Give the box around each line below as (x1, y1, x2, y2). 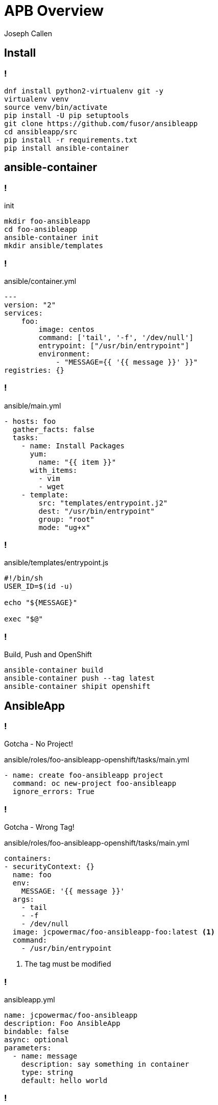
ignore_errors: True (12, 787, 95, 796)
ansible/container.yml (4, 276, 77, 285)
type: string (21, 1068, 73, 1076)
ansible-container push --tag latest (4, 674, 155, 683)
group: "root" (38, 515, 95, 523)
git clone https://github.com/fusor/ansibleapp (4, 119, 198, 128)
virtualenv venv (4, 94, 69, 103)
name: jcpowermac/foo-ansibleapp (4, 1011, 138, 1019)
